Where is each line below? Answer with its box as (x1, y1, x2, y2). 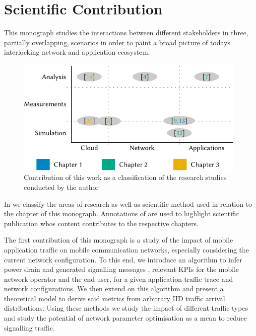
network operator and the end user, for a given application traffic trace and (4, 273, 233, 284)
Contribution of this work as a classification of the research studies (24, 172, 227, 182)
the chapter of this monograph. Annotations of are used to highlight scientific (4, 208, 240, 219)
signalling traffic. (4, 322, 55, 333)
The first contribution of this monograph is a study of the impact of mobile (4, 235, 233, 245)
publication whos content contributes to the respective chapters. (4, 218, 199, 228)
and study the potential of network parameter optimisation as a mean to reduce (4, 313, 247, 323)
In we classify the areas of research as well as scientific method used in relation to (4, 198, 252, 209)
